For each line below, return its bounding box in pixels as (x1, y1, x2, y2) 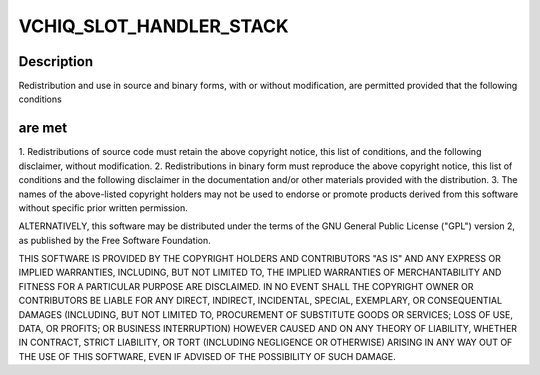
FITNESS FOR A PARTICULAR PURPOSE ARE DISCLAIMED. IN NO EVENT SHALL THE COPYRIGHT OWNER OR (18, 280, 474, 292)
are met (18, 120, 68, 137)
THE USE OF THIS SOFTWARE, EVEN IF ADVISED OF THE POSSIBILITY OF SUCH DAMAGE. (18, 350, 397, 362)
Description (18, 53, 94, 70)
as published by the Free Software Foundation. (18, 234, 212, 246)
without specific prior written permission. (18, 201, 189, 214)
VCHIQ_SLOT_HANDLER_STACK (18, 15, 289, 37)
